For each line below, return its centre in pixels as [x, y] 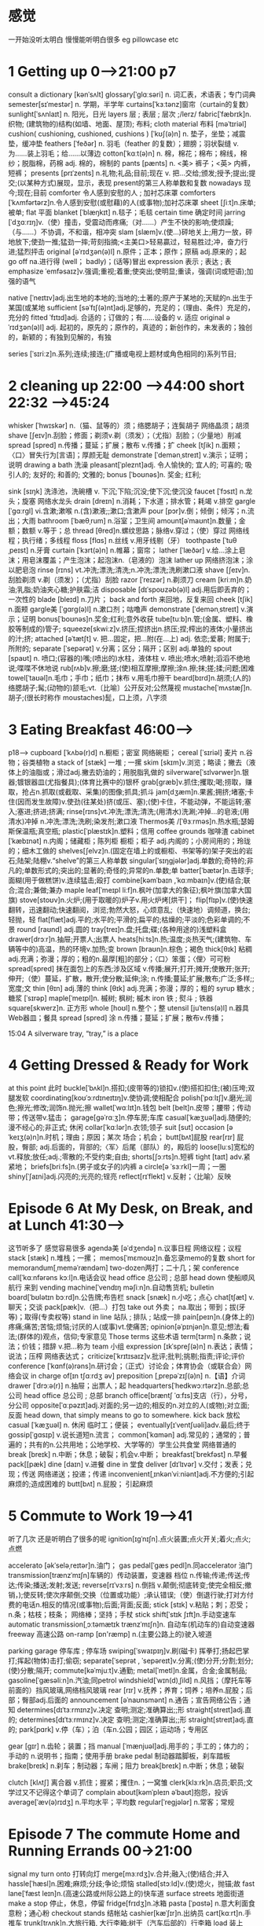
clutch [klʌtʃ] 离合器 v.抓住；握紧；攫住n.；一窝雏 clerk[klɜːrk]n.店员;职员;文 [130, 1782]
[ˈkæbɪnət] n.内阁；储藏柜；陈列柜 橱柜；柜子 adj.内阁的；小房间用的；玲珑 [130, 841]
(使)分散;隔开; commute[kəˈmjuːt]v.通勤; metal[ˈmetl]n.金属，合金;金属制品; [128, 1670]
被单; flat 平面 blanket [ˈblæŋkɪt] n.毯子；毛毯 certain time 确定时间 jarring [127, 212]
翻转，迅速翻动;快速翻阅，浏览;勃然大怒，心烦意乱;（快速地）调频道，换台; [129, 909]
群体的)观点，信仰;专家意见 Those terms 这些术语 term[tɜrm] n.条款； [132, 1336]
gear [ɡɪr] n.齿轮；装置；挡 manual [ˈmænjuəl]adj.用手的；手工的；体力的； [130, 1746]
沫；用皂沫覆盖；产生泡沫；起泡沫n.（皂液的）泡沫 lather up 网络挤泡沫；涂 [131, 559]
